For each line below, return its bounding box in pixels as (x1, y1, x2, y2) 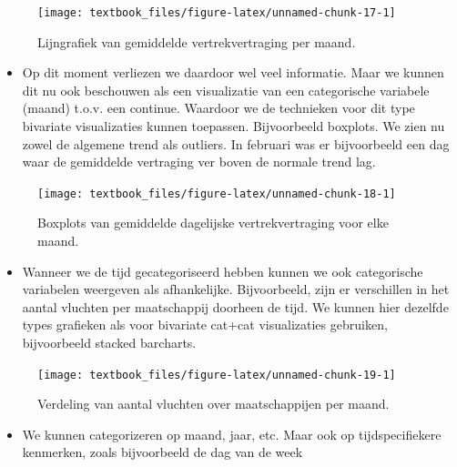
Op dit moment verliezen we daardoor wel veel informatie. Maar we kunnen (22, 63, 444, 82)
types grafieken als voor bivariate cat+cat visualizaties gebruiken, (22, 315, 388, 334)
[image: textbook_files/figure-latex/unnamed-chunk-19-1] (37, 368, 396, 381)
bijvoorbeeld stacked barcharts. (22, 333, 197, 352)
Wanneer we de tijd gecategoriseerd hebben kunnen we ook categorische (22, 261, 423, 280)
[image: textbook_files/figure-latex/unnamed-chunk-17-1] (37, 6, 396, 19)
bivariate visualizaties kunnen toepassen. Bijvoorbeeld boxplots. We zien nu (22, 117, 445, 136)
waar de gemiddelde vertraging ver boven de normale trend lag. (22, 152, 376, 171)
